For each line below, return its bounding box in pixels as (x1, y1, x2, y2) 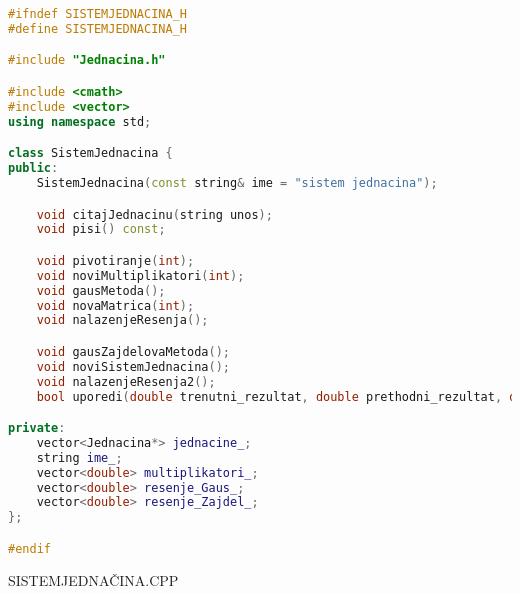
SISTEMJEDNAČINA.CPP (8, 569, 179, 590)
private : (8, 421, 66, 436)
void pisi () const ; (36, 222, 166, 237)
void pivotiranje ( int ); (36, 253, 195, 268)
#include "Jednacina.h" (8, 53, 166, 68)
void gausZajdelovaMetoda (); (36, 344, 230, 359)
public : (8, 161, 59, 176)
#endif (8, 541, 51, 556)
